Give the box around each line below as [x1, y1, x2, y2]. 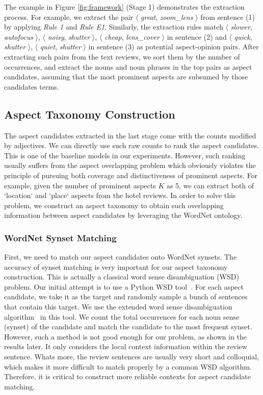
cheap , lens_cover [104, 31, 160, 42]
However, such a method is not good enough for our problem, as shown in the [4, 331, 247, 342]
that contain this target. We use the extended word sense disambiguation [4, 301, 232, 312]
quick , [234, 31, 252, 42]
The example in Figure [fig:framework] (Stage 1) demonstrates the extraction [4, 2, 245, 12]
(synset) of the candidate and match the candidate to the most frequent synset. [4, 321, 252, 332]
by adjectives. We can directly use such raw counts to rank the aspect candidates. [4, 140, 259, 151]
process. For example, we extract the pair [4, 11, 134, 22]
